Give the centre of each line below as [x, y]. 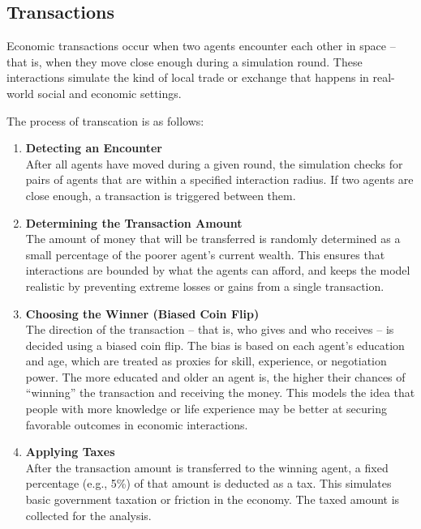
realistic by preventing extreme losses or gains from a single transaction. [205, 286]
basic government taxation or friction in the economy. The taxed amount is [213, 499]
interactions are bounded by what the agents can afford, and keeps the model [218, 270]
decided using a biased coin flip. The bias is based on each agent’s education [215, 345]
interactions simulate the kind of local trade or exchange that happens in [188, 77]
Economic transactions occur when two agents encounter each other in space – [201, 46]
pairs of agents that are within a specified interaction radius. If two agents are [219, 179]
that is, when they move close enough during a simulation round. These [185, 61]
